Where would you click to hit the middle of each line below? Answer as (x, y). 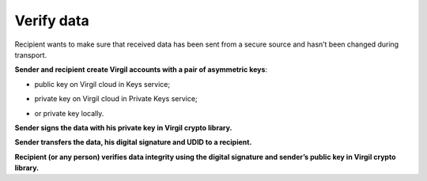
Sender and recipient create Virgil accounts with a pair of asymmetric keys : (141, 70)
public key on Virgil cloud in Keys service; (102, 84)
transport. (31, 55)
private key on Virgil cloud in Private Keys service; (116, 99)
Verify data (52, 21)
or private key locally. (69, 113)
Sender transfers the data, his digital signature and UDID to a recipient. (133, 142)
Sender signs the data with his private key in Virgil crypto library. (123, 127)
